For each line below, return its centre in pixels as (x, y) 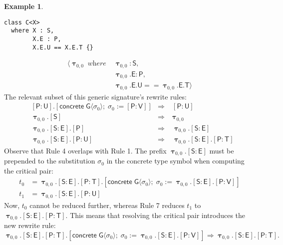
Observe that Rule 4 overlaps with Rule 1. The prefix (85, 150)
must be (222, 150)
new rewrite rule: (30, 225)
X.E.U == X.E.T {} (63, 47)
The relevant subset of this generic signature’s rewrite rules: (95, 96)
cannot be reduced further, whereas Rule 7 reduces (107, 205)
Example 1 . (24, 6)
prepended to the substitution (50, 161)
